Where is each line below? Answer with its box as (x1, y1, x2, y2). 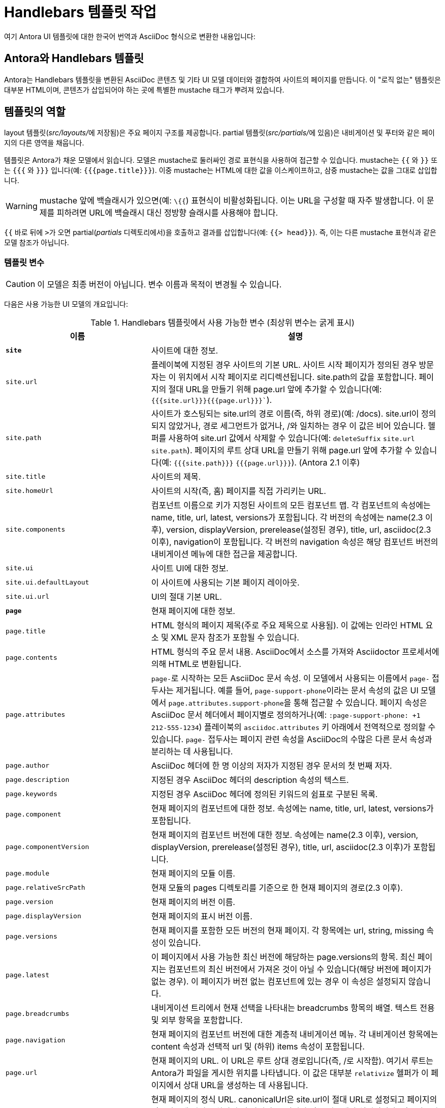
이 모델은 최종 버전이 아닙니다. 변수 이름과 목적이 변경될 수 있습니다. (37, 279, 282, 290)
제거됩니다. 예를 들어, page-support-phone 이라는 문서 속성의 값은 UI (176, 685, 419, 696)
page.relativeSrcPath (6, 883, 85, 891)
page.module (6, 869, 50, 877)
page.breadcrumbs (6, 1009, 70, 1017)
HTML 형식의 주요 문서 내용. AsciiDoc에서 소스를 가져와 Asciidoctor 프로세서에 (151, 647, 439, 657)
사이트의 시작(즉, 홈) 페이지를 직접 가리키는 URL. (151, 486, 326, 497)
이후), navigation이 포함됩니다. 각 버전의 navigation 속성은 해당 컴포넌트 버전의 (151, 537, 438, 547)
